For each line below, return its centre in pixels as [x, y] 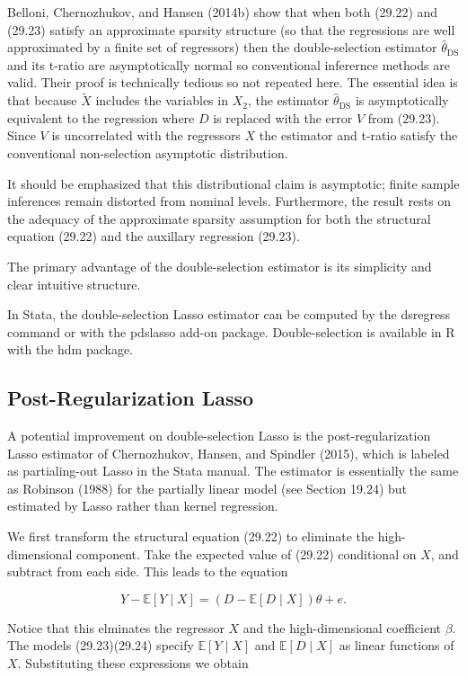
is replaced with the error [283, 117]
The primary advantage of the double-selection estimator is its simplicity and [220, 266]
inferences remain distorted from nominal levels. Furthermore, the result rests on [229, 201]
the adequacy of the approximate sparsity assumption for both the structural [219, 218]
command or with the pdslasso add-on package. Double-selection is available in [225, 331]
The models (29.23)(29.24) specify [101, 645]
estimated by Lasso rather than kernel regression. [143, 506]
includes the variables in [162, 100]
